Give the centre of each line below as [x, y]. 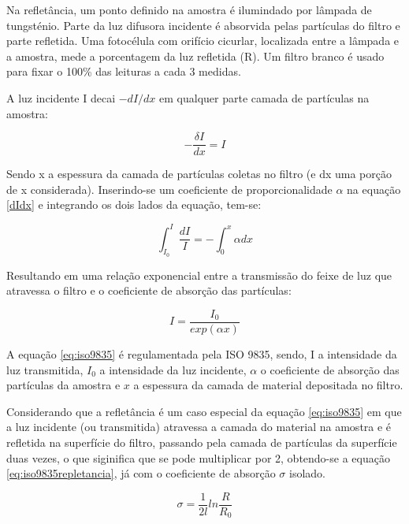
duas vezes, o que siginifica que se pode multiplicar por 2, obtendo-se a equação [198, 457]
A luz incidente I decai [61, 97]
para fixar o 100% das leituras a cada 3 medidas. [124, 71]
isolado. [307, 473]
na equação [374, 189]
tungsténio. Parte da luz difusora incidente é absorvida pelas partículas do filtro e [203, 25]
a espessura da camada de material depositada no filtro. [268, 385]
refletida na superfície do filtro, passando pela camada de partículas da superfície [202, 442]
